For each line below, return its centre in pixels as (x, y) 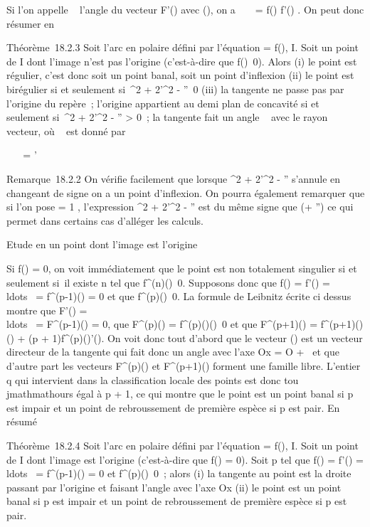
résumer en (31, 23)
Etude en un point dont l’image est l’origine (102, 244)
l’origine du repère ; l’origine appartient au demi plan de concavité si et (163, 103)
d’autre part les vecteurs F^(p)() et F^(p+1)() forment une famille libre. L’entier (184, 366)
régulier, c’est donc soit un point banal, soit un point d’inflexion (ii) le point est (180, 75)
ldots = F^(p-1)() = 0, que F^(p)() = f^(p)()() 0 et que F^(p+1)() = (162, 324)
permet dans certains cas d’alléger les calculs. (105, 220)
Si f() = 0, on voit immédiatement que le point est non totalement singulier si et (182, 268)
